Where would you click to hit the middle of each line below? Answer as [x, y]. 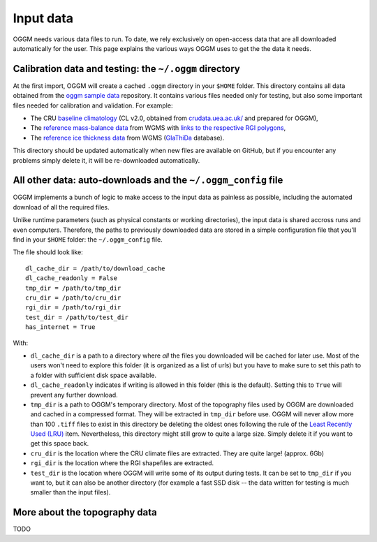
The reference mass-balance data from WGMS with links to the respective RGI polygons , [158, 128]
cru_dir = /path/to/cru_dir [73, 298]
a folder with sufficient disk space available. [94, 375]
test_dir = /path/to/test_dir [77, 317]
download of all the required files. [61, 207]
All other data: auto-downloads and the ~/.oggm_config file [148, 181]
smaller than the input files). [71, 492]
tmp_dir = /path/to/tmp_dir [73, 288]
